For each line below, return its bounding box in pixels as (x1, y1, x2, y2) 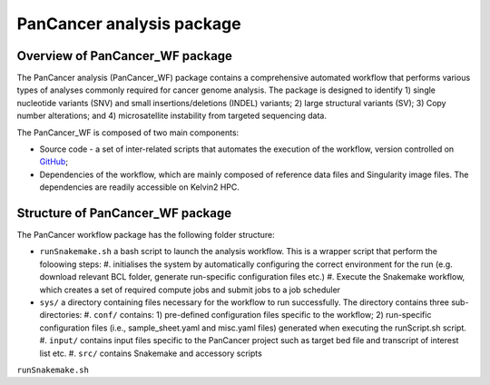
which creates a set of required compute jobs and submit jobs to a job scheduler (39, 284, 340, 295)
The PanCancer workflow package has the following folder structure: (16, 230, 276, 241)
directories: (39, 310, 83, 321)
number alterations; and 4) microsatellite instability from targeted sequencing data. (16, 110, 327, 122)
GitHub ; (39, 156, 68, 167)
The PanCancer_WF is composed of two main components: (16, 127, 240, 138)
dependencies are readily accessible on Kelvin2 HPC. (39, 182, 240, 192)
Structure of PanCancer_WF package (16, 205, 231, 221)
